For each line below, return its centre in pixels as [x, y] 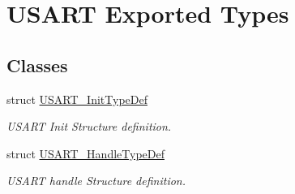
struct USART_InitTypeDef [77, 99]
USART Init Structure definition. [89, 126]
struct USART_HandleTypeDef [86, 153]
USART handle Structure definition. [96, 181]
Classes [37, 65]
